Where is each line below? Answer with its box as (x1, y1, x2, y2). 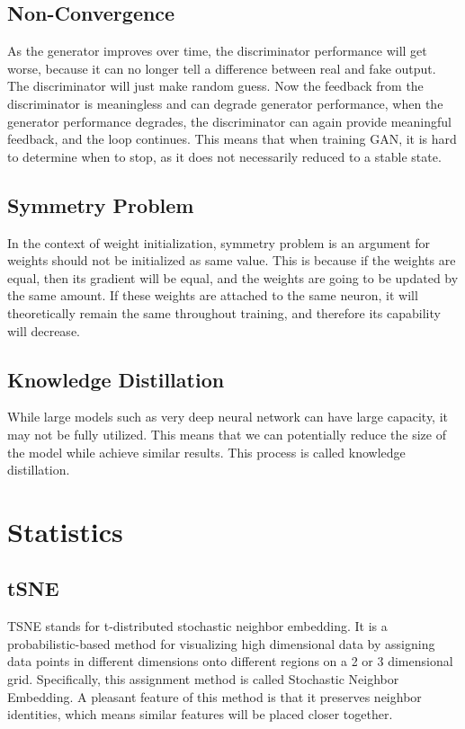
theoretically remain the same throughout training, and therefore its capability (7, 303, 441, 322)
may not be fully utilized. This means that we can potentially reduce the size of (7, 424, 446, 443)
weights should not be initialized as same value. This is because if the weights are (7, 251, 456, 270)
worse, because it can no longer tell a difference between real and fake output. (7, 58, 436, 77)
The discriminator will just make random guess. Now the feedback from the (7, 76, 424, 95)
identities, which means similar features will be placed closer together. (7, 705, 393, 724)
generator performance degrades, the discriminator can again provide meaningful (7, 111, 452, 130)
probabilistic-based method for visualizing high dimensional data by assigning (7, 634, 435, 653)
